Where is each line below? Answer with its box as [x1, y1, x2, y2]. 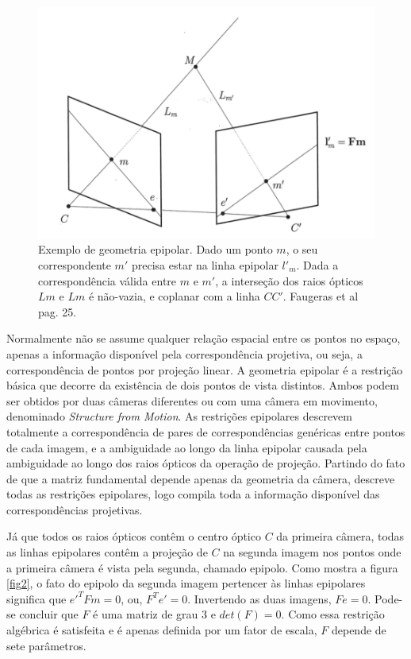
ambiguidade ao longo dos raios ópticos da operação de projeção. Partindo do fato [6, 455, 405, 471]
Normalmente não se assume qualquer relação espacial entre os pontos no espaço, [6, 330, 401, 347]
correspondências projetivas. [6, 501, 143, 518]
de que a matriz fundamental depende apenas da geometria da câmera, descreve [6, 470, 395, 486]
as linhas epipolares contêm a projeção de [6, 544, 208, 560]
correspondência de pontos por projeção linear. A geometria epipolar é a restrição [6, 361, 403, 378]
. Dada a [296, 256, 339, 273]
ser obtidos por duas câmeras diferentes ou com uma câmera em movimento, [6, 392, 378, 409]
